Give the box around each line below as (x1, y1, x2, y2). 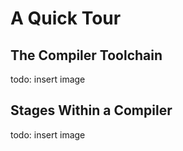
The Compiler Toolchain (10, 47, 163, 64)
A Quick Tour (10, 7, 122, 30)
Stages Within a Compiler (10, 102, 173, 119)
